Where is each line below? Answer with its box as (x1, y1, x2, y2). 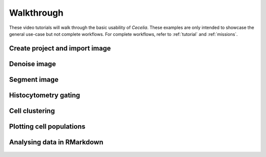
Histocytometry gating (9, 91, 80, 99)
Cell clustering (9, 106, 55, 115)
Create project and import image (9, 44, 111, 52)
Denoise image (9, 59, 56, 68)
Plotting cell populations (9, 122, 86, 131)
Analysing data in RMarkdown (9, 138, 103, 146)
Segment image (9, 75, 59, 83)
